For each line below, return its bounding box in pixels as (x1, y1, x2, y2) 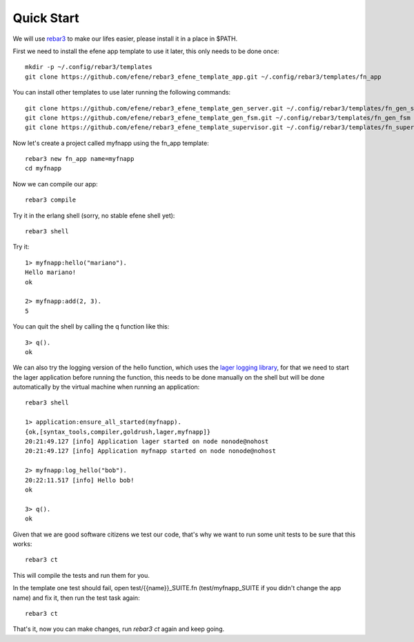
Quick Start (12, 10, 79, 26)
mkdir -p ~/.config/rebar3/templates (25, 63, 153, 71)
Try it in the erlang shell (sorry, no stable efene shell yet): (12, 211, 175, 220)
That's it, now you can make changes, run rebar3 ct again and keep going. (12, 625, 224, 633)
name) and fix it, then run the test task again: (12, 594, 141, 602)
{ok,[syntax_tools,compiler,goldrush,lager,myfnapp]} (25, 428, 210, 436)
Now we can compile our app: (12, 179, 98, 188)
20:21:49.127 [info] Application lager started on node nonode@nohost (25, 438, 269, 445)
